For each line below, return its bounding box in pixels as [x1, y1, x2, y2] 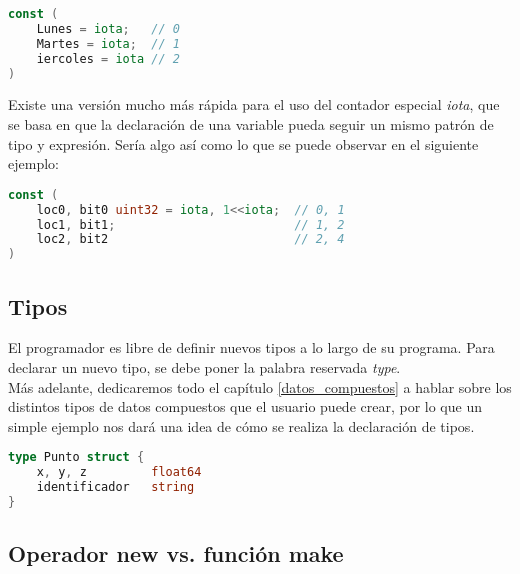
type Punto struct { [8, 450, 145, 465]
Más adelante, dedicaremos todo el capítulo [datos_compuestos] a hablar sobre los [8, 376, 512, 397]
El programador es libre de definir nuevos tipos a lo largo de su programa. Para [8, 337, 495, 358]
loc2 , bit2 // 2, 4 [36, 232, 345, 247]
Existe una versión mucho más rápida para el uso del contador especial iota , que [8, 94, 500, 115]
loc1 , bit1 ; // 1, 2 [36, 217, 345, 232]
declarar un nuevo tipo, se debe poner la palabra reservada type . [8, 356, 401, 377]
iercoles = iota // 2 [36, 51, 180, 66]
